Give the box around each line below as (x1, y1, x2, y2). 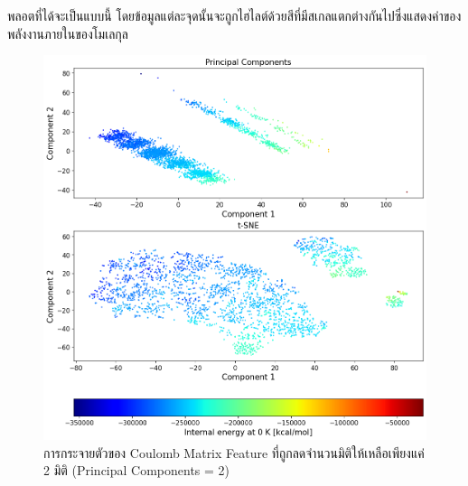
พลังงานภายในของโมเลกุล (7, 23, 128, 42)
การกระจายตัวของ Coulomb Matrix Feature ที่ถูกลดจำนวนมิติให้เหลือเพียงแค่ (43, 443, 425, 462)
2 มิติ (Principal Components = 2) (43, 461, 230, 480)
